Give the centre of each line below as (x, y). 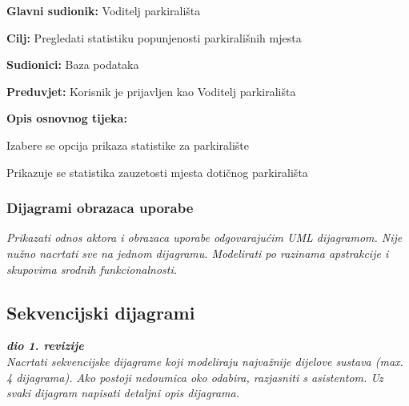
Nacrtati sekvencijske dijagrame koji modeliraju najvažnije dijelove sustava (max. (205, 361)
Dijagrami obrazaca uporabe (100, 208)
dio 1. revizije (45, 346)
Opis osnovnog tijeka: (67, 118)
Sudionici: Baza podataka (73, 64)
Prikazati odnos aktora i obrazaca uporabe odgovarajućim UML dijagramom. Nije (204, 237)
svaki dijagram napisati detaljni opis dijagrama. (123, 393)
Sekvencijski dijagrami (101, 312)
